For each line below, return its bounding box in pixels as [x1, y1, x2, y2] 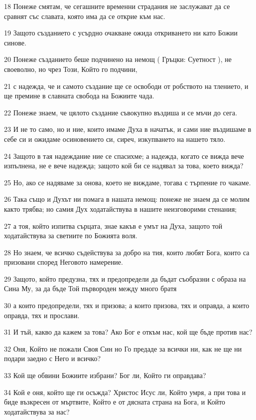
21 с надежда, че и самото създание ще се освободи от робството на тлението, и [4, 80, 249, 91]
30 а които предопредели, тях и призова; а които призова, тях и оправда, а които [4, 300, 250, 311]
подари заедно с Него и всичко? [4, 353, 101, 364]
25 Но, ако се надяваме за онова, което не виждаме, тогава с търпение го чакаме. [4, 177, 251, 187]
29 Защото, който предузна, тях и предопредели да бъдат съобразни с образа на [4, 273, 246, 284]
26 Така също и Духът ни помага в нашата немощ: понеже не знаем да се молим [4, 194, 250, 204]
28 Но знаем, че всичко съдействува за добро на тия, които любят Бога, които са [4, 247, 250, 257]
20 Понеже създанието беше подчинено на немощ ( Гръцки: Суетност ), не [4, 54, 232, 64]
